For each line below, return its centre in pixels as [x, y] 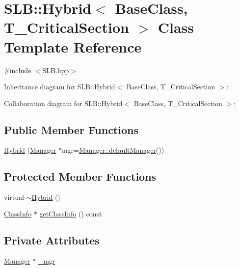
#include [18, 70]
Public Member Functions [71, 129]
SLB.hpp [56, 70]
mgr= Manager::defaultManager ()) [113, 150]
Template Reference [73, 46]
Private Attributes [52, 240]
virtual [14, 197]
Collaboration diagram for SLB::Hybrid [63, 103]
